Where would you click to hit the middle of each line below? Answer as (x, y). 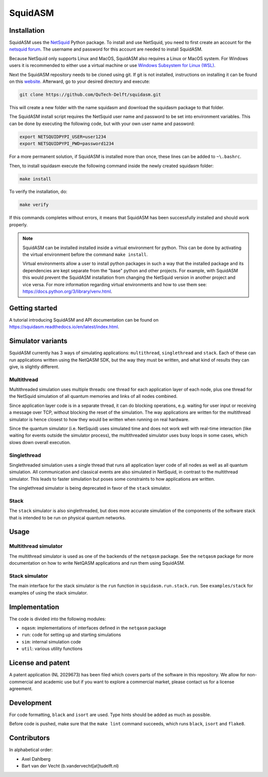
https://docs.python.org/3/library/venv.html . (67, 291)
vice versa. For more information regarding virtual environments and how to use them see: (115, 284)
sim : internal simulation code (51, 642)
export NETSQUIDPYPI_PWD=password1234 (67, 144)
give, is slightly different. (34, 367)
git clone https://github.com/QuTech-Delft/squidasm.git (90, 95)
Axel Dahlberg (36, 759)
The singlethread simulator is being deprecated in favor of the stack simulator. (90, 488)
